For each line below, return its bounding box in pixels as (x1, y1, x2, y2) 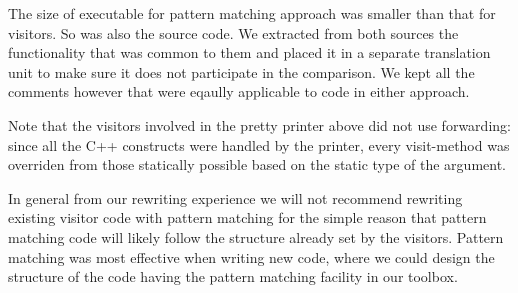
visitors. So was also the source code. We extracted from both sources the (8, 22, 459, 43)
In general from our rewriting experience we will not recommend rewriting (8, 187, 463, 208)
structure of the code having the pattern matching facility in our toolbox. (8, 266, 458, 287)
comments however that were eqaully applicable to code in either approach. (8, 81, 470, 102)
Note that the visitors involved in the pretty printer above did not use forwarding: (8, 114, 511, 135)
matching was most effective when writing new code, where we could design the (8, 246, 495, 267)
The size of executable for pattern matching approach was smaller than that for (8, 3, 496, 23)
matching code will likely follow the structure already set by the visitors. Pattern (8, 226, 504, 247)
